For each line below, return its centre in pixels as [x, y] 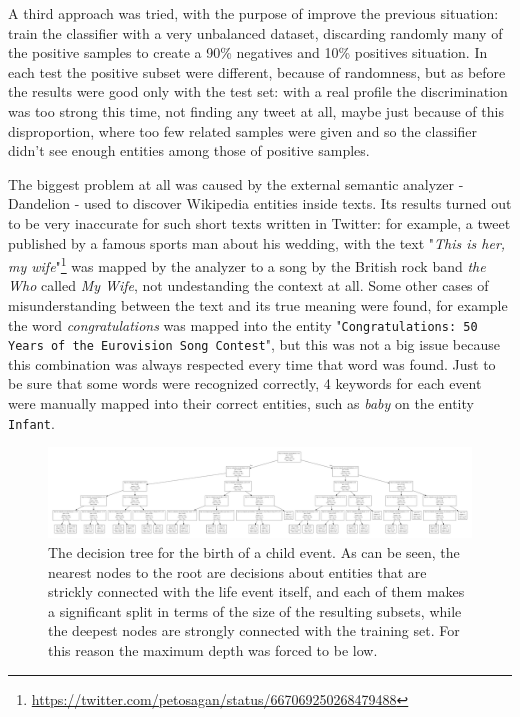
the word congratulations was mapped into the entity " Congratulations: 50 [243, 324]
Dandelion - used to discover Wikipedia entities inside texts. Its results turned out [260, 203]
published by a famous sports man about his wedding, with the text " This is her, [257, 242]
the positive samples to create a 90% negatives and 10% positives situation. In [248, 52]
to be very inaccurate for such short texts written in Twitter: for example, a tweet [259, 222]
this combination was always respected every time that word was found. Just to [252, 363]
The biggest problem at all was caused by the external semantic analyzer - [236, 183]
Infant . [31, 422]
